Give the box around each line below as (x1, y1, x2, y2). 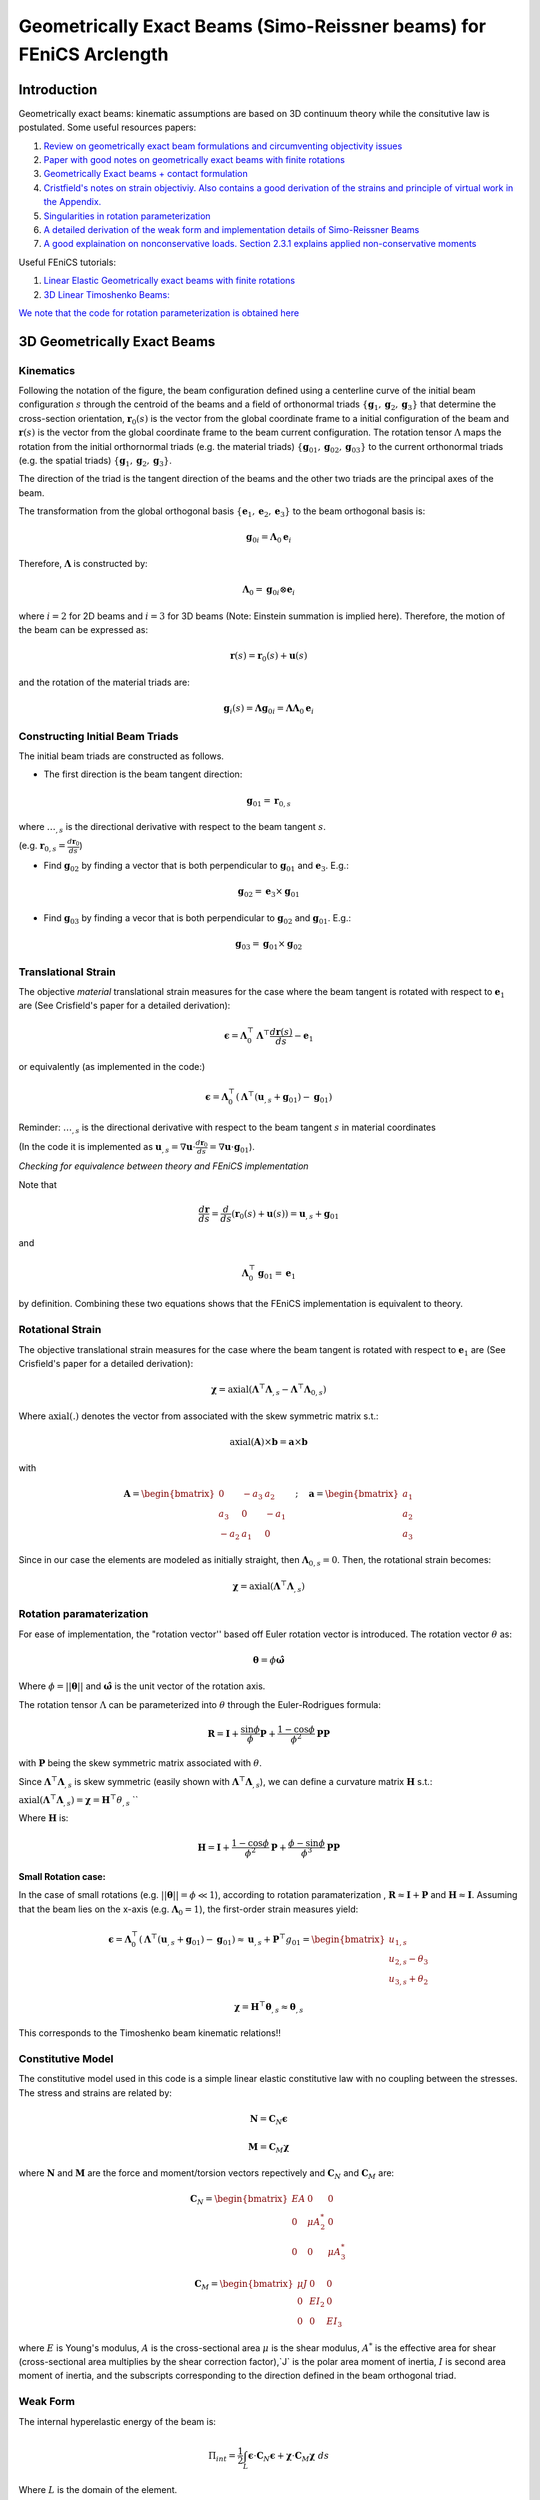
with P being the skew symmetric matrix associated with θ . (18, 1757, 262, 1769)
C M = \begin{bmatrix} (194, 2278, 294, 2292)
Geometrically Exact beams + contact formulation (43, 168, 249, 180)
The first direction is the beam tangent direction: (43, 768, 243, 780)
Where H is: (18, 1812, 69, 1824)
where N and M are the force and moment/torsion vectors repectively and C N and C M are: (18, 2167, 395, 2181)
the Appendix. (43, 196, 102, 208)
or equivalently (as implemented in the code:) (18, 1060, 206, 1072)
